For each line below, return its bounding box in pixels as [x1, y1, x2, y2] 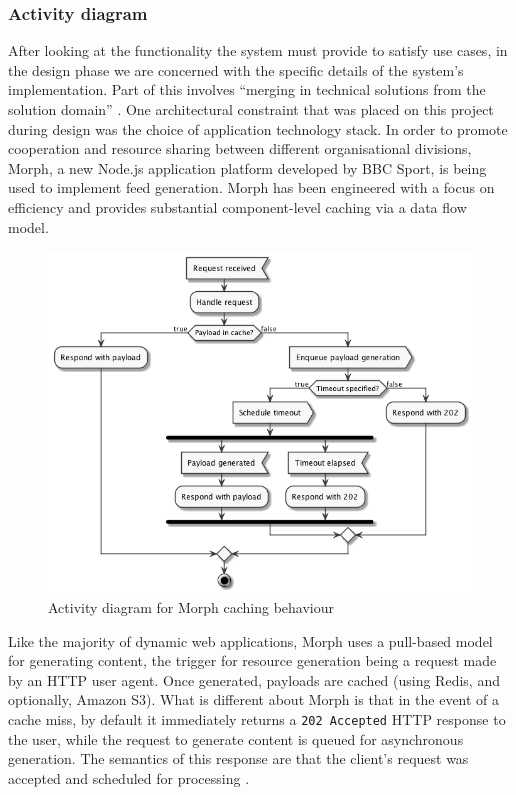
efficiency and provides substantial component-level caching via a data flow [8, 196, 467, 217]
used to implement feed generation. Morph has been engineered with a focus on [8, 177, 495, 198]
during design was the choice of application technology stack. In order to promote [8, 118, 508, 139]
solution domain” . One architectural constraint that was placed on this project [8, 99, 494, 119]
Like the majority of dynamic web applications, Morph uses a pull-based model [8, 630, 493, 651]
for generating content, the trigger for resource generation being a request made [8, 650, 497, 671]
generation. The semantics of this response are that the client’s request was [8, 748, 469, 769]
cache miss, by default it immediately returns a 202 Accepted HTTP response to [8, 709, 506, 730]
